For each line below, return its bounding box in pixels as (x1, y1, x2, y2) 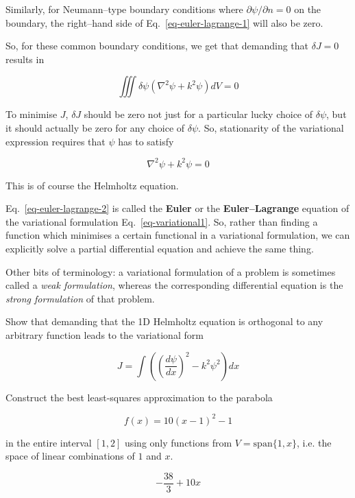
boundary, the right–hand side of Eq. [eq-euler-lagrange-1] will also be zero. (5, 15, 323, 29)
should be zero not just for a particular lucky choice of (84, 107, 313, 121)
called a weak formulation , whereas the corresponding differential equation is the (5, 278, 343, 292)
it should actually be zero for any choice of (5, 120, 185, 134)
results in (5, 51, 45, 66)
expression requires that (5, 134, 106, 148)
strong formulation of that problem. (5, 291, 155, 305)
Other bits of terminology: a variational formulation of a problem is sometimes (5, 264, 336, 278)
